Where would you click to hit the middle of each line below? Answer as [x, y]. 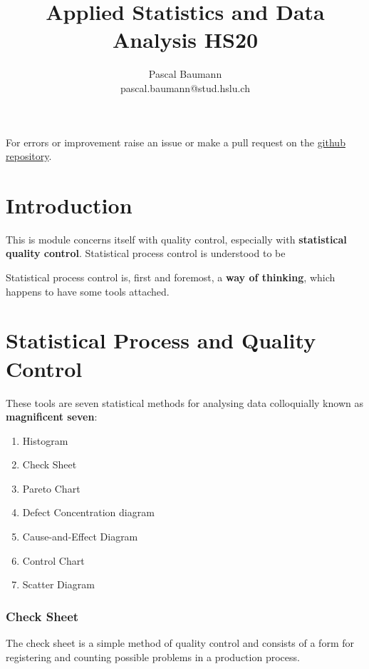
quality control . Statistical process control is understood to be [146, 253]
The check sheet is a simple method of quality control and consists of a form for [180, 643]
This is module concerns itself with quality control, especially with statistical [176, 239]
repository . [29, 156]
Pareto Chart [51, 488]
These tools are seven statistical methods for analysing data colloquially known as [184, 402]
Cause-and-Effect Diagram [80, 537]
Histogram [45, 440]
